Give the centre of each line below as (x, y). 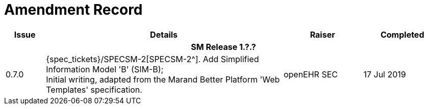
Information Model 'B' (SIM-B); (105, 69)
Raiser (322, 34)
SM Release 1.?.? (223, 47)
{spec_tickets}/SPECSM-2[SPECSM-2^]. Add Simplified (153, 59)
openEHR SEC (310, 74)
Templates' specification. (94, 89)
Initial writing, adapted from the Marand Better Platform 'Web (163, 79)
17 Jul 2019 (385, 74)
